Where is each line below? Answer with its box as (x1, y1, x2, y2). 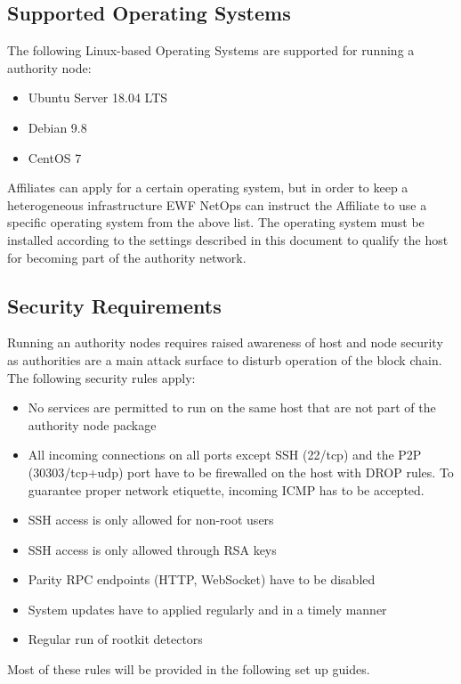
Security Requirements (7, 291, 222, 319)
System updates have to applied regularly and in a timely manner (28, 599, 387, 618)
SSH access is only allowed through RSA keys (28, 540, 277, 558)
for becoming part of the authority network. (7, 248, 247, 266)
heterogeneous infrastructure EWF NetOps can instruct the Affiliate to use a (7, 195, 427, 214)
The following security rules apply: (7, 368, 196, 387)
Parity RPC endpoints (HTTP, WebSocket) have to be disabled (28, 570, 376, 589)
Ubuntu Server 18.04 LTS (28, 88, 168, 107)
